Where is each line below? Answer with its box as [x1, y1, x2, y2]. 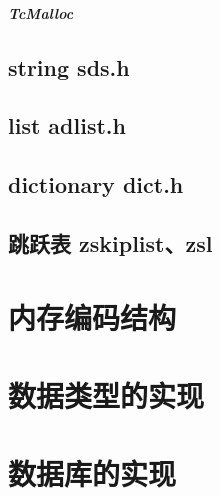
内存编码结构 [8, 296, 177, 337]
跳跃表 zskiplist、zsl [8, 227, 213, 258]
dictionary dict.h [8, 169, 184, 200]
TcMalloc [8, 2, 74, 23]
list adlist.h [8, 110, 126, 141]
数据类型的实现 [8, 374, 205, 415]
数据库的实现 [8, 453, 177, 494]
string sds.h [8, 51, 130, 82]
